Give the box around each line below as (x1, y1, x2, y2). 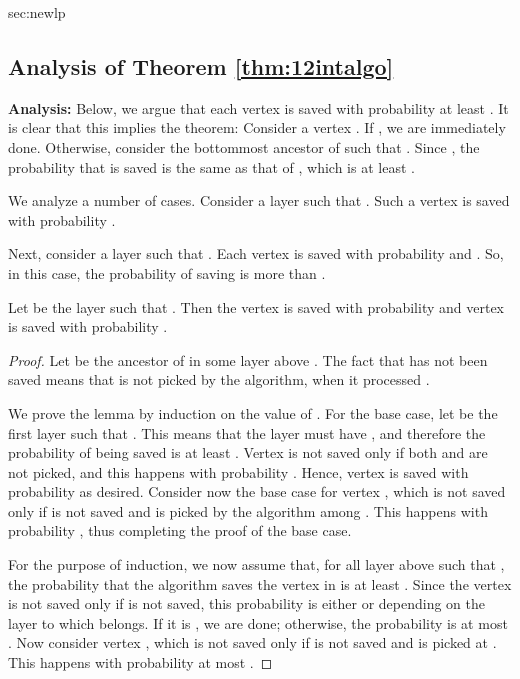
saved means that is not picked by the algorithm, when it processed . (8, 369, 430, 390)
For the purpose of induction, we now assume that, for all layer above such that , (8, 554, 505, 575)
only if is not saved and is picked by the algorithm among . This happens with (8, 500, 488, 521)
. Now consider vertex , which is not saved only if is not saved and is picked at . (8, 632, 497, 653)
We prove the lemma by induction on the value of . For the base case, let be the (8, 402, 498, 423)
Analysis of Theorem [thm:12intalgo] (8, 50, 394, 81)
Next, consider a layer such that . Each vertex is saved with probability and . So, (8, 243, 504, 264)
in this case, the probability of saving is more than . (8, 262, 326, 283)
